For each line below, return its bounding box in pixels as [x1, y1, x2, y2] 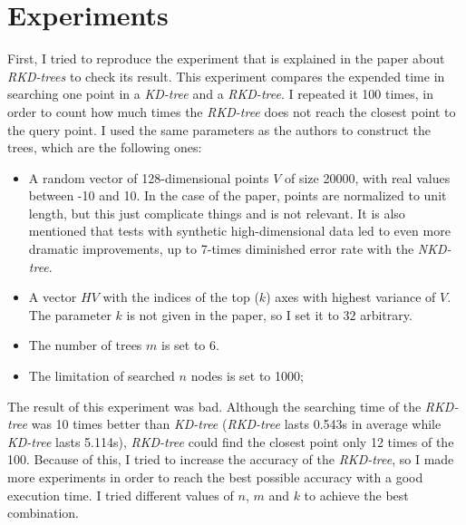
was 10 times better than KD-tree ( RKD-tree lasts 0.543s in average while [31, 414, 442, 433]
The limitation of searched [28, 366, 175, 385]
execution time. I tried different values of [7, 485, 234, 504]
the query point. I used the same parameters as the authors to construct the [7, 120, 431, 139]
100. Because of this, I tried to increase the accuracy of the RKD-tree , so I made [7, 450, 454, 469]
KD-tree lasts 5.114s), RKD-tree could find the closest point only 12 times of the [7, 432, 454, 451]
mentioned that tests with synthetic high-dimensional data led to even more [28, 221, 451, 240]
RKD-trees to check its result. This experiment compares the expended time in [7, 66, 445, 85]
